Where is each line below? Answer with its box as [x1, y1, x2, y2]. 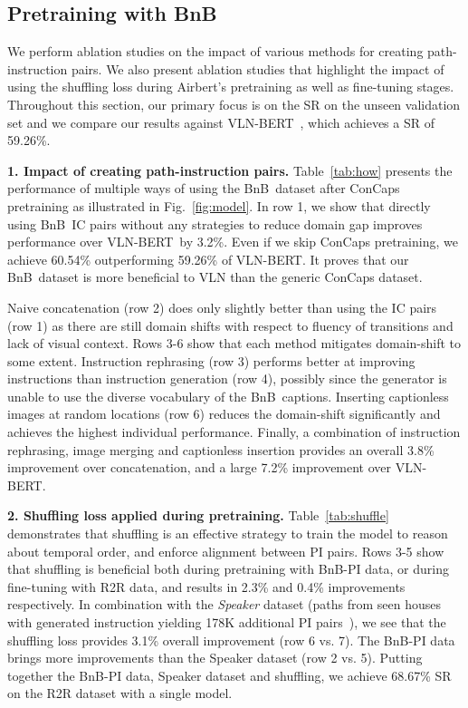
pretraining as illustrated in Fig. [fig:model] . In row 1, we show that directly [7, 196, 431, 215]
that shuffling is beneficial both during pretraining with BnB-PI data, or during [7, 559, 449, 578]
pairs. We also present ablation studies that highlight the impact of [71, 59, 444, 78]
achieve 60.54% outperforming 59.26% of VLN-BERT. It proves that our [7, 249, 409, 268]
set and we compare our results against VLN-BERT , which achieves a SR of [7, 112, 435, 131]
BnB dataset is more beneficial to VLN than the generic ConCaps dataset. [7, 267, 423, 286]
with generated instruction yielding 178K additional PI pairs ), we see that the [7, 613, 446, 632]
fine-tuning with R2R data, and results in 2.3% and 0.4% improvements [7, 577, 406, 596]
